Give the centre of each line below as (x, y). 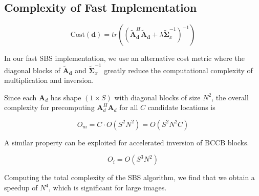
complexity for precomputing (49, 107)
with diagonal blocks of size (157, 97)
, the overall (230, 97)
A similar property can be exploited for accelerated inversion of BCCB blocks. (127, 142)
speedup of (21, 188)
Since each (20, 97)
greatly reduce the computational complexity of (178, 70)
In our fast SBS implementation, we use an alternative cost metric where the (124, 58)
